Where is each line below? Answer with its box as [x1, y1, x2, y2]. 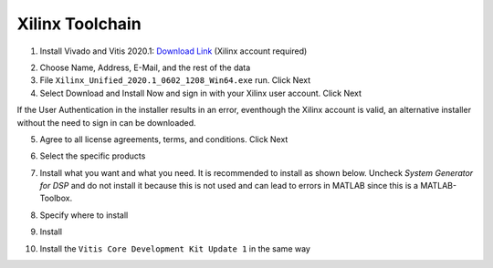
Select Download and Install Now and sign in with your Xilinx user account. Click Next [39, 88, 362, 98]
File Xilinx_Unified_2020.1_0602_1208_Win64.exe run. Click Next [39, 75, 310, 86]
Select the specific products [39, 150, 146, 161]
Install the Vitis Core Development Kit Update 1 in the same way [39, 242, 310, 254]
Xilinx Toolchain [16, 14, 142, 34]
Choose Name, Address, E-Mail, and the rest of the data [39, 62, 251, 73]
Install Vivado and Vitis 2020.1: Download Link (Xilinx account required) [39, 46, 308, 57]
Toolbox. [39, 192, 73, 204]
